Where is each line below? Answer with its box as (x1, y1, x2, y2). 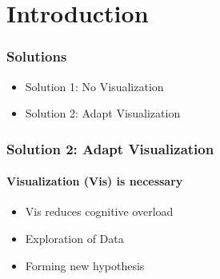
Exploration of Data (25, 230, 124, 247)
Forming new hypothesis (25, 257, 145, 273)
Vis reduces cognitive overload (25, 203, 174, 220)
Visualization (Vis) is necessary (6, 173, 183, 189)
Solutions (6, 46, 67, 66)
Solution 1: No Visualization (25, 78, 164, 94)
